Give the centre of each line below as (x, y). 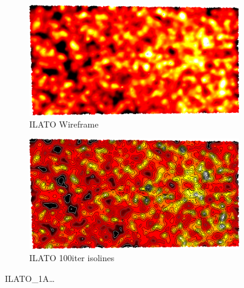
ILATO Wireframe (64, 124)
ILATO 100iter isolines (72, 257)
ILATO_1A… (30, 278)
